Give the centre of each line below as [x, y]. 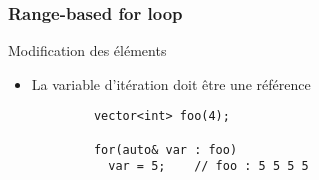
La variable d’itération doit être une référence [171, 83]
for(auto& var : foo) [165, 149]
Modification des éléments [87, 50]
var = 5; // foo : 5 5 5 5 [208, 166]
